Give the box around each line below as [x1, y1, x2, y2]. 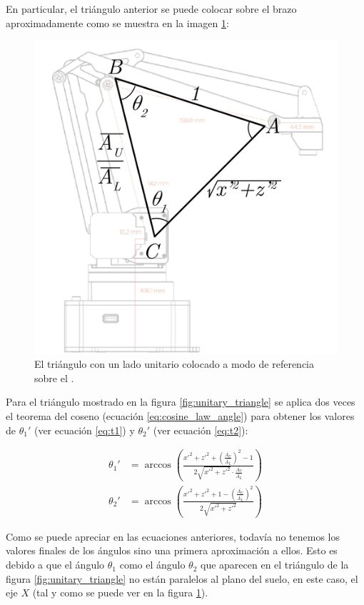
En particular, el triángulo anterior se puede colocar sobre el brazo [6, 1, 297, 16]
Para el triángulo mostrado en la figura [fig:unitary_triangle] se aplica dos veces [6, 394, 355, 409]
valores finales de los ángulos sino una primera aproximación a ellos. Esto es [6, 543, 338, 558]
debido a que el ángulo [6, 557, 105, 572]
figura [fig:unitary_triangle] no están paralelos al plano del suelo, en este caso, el [6, 571, 358, 586]
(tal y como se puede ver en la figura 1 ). [32, 585, 208, 600]
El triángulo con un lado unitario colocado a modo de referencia [34, 356, 314, 371]
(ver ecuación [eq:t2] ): [153, 422, 248, 437]
